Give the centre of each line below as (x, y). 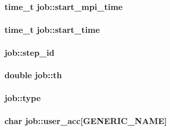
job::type (23, 98)
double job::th (33, 75)
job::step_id (29, 52)
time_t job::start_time (52, 29)
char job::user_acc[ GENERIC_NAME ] (86, 121)
